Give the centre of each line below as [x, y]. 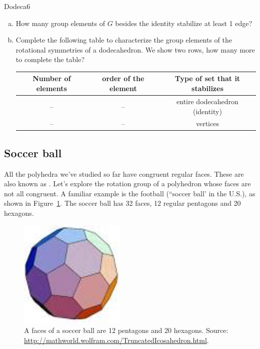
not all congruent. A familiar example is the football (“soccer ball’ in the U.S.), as [130, 193]
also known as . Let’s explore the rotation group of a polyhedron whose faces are [127, 184]
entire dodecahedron [207, 101]
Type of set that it [207, 78]
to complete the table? [50, 59]
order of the [123, 78]
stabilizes [207, 88]
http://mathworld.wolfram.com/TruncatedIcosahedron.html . [116, 340]
